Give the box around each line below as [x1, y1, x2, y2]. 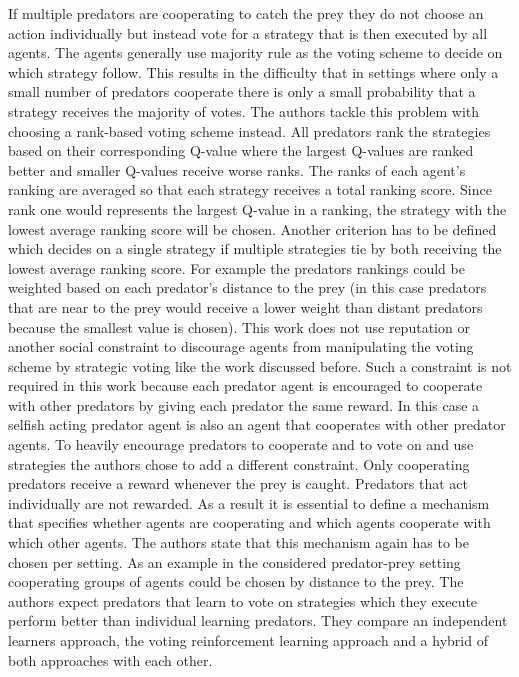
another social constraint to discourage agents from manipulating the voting [8, 336, 474, 357]
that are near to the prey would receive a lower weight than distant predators [8, 296, 483, 317]
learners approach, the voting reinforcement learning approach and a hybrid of [8, 630, 488, 650]
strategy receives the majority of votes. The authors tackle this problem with [8, 100, 480, 121]
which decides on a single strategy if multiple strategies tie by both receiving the [8, 238, 502, 259]
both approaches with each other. [8, 649, 213, 670]
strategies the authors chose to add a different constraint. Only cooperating [8, 453, 470, 474]
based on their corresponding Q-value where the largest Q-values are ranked [8, 140, 474, 161]
